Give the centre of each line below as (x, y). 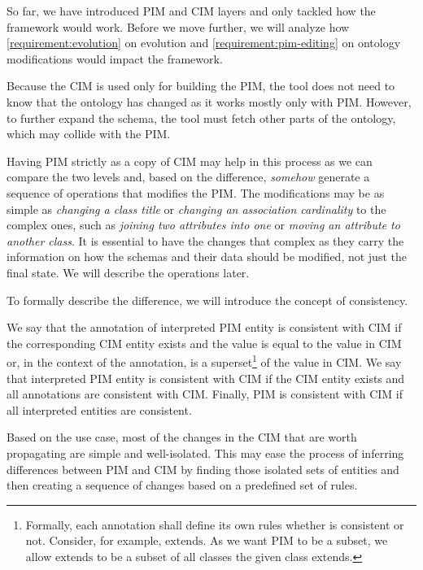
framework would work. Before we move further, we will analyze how (178, 26)
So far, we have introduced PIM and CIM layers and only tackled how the (191, 11)
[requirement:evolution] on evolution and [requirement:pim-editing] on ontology (204, 43)
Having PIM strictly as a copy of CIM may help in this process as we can (190, 161)
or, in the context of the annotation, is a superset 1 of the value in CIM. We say (204, 361)
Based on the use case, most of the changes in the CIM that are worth (182, 437)
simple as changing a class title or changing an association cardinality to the (196, 209)
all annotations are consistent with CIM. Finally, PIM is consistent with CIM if (205, 394)
